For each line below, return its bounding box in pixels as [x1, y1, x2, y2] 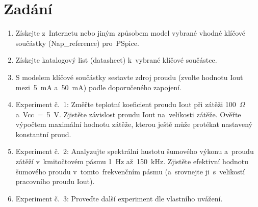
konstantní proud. [15, 128, 71, 139]
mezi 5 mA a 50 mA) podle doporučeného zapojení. [15, 82, 182, 92]
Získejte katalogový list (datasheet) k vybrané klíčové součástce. [15, 55, 217, 65]
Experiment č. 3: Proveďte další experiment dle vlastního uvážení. [15, 193, 223, 203]
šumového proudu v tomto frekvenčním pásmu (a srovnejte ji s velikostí [15, 166, 245, 176]
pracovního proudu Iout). [15, 176, 95, 187]
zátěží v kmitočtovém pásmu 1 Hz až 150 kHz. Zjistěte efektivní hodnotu [15, 156, 249, 167]
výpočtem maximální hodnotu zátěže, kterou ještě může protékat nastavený [15, 119, 252, 130]
